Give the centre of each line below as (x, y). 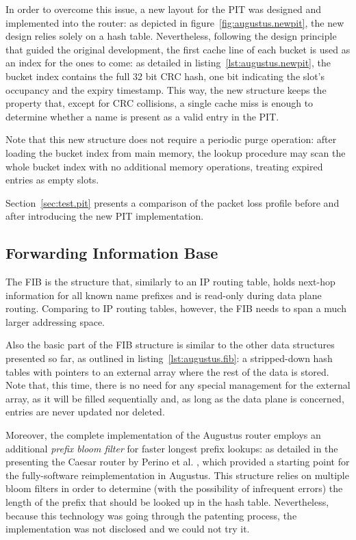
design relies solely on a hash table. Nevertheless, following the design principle (171, 36)
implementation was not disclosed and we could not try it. (128, 529)
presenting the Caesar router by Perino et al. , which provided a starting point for (178, 462)
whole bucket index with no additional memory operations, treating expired (164, 166)
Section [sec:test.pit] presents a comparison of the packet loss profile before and (173, 202)
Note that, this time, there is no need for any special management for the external (178, 385)
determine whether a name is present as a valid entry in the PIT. (142, 116)
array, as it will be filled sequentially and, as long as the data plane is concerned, (175, 398)
